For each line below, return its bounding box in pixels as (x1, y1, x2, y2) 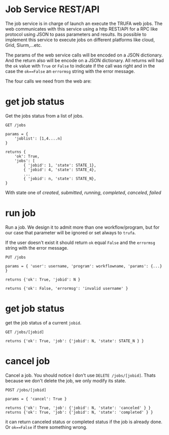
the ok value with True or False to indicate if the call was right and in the (5, 63, 155, 69)
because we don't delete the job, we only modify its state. (5, 377, 126, 384)
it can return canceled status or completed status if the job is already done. (5, 419, 162, 425)
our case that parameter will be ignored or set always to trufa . (5, 229, 136, 235)
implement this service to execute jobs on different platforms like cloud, (5, 37, 155, 43)
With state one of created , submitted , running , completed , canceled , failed (5, 189, 161, 196)
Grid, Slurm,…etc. (5, 42, 42, 48)
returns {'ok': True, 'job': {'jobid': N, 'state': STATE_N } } (5, 338, 144, 343)
